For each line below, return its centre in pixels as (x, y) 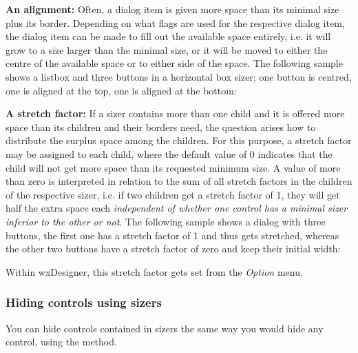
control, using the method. (61, 342)
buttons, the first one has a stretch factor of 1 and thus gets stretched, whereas (172, 235)
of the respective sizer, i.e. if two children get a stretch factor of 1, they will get (173, 194)
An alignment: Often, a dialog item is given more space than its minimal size (172, 9)
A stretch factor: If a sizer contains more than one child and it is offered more (175, 113)
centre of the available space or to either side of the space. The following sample (174, 63)
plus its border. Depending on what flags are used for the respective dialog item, (175, 22)
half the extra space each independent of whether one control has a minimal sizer (177, 208)
